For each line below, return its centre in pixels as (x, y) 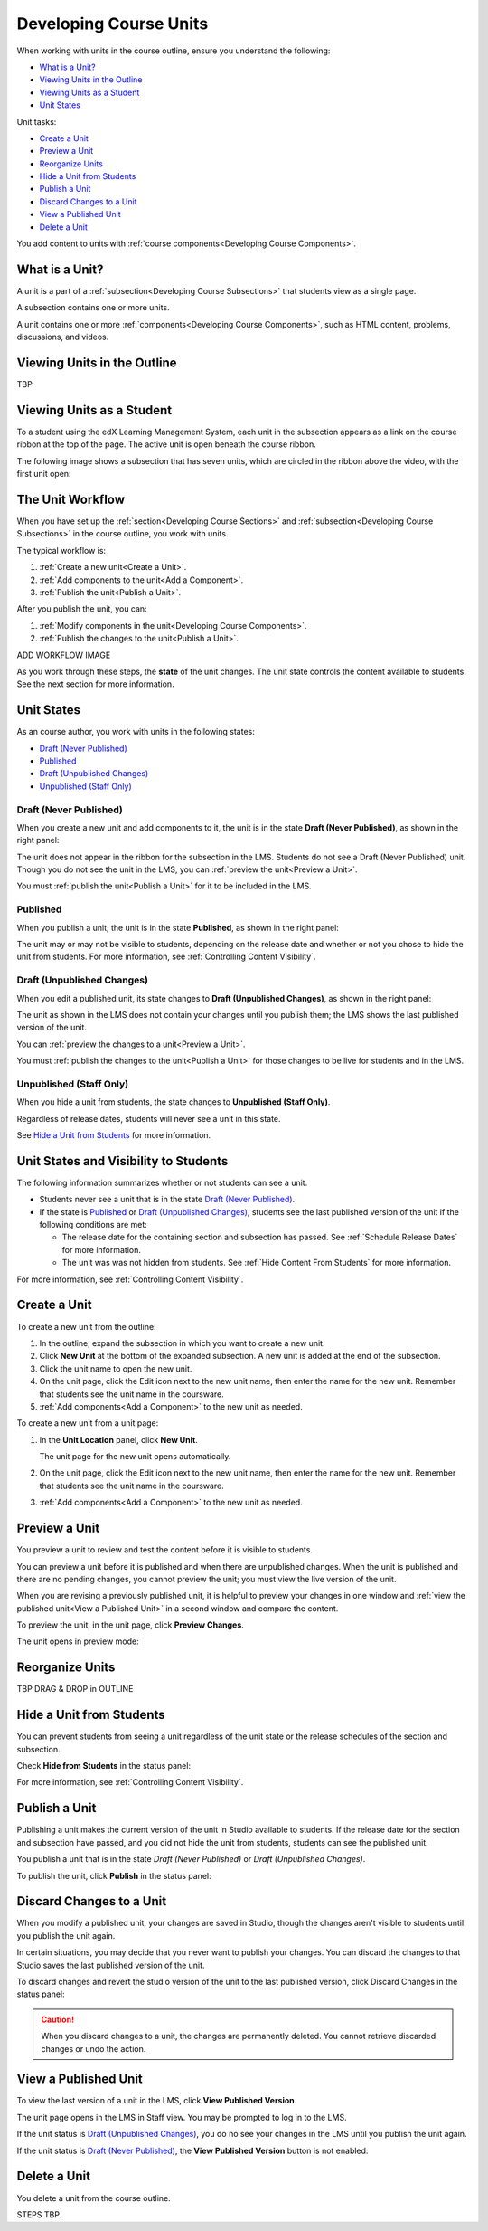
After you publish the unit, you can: (82, 609)
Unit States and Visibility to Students (122, 1161)
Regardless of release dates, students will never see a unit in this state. (149, 1118)
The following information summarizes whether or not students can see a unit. (162, 1182)
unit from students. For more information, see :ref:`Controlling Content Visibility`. (166, 957)
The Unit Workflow (71, 499)
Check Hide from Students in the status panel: (104, 1766)
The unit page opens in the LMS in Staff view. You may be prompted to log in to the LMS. (182, 2117)
